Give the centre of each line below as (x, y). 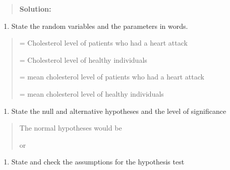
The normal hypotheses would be (71, 128)
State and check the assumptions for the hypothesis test (98, 162)
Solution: (35, 9)
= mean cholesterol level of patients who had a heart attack (112, 77)
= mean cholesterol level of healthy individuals (92, 93)
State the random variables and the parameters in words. (100, 26)
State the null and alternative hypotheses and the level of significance (119, 111)
